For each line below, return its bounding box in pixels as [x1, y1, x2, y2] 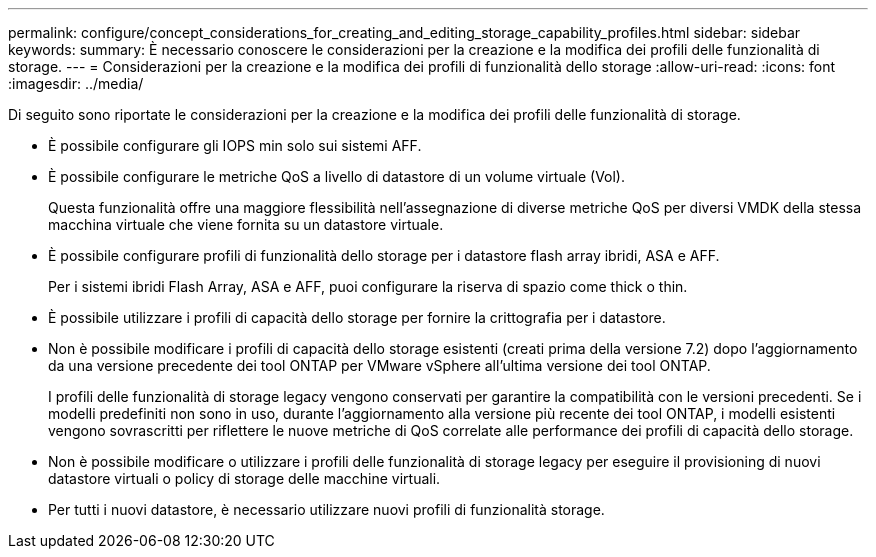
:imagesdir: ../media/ [8, 75, 144, 92]
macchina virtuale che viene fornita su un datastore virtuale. [48, 216, 444, 233]
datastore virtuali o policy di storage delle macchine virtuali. [48, 470, 441, 487]
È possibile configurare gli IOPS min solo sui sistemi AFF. [48, 137, 422, 154]
